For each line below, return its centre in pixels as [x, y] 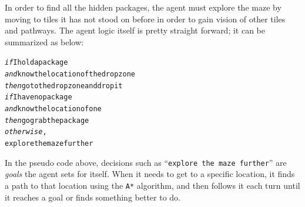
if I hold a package [36, 63]
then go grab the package [47, 120]
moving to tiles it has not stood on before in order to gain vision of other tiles [145, 19]
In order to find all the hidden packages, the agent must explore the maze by [143, 7]
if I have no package [38, 97]
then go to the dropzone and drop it [64, 86]
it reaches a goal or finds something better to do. [93, 197]
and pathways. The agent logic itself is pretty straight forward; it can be [135, 30]
